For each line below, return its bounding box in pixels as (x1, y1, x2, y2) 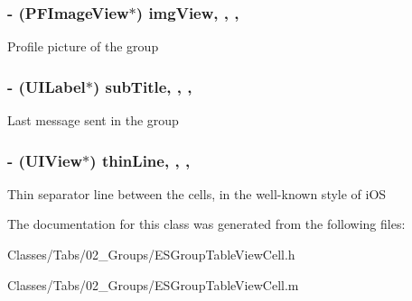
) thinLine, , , (89, 149, 191, 171)
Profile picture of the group (7, 37, 159, 56)
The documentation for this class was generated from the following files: (7, 214, 406, 233)
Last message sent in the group (7, 111, 179, 130)
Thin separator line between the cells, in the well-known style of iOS (7, 184, 387, 203)
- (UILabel (7, 75, 86, 97)
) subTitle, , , (92, 75, 192, 97)
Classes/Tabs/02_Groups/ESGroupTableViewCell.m (7, 275, 299, 294)
